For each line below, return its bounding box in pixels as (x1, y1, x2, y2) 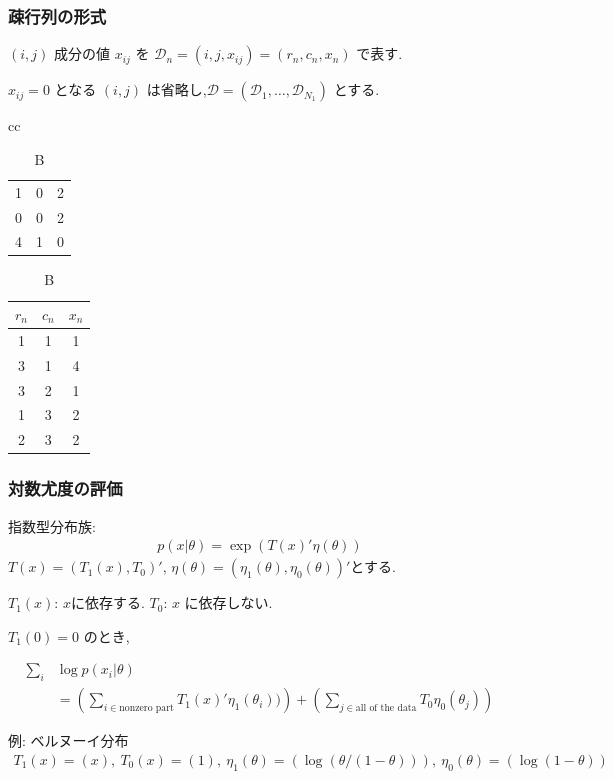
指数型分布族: (8, 515, 96, 536)
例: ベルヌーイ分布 (8, 730, 129, 751)
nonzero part (119, 703, 174, 714)
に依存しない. (184, 592, 273, 613)
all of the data (355, 703, 417, 714)
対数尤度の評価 (8, 476, 123, 501)
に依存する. (70, 592, 145, 613)
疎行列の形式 (8, 3, 107, 28)
